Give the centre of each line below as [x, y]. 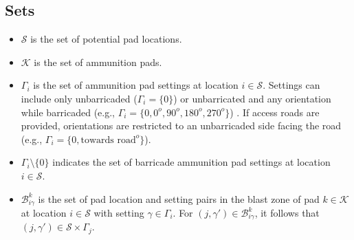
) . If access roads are [275, 112]
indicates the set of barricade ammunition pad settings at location [191, 162]
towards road [108, 140]
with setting [119, 212]
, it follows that [287, 212]
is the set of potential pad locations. [106, 39]
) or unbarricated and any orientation [252, 98]
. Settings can [291, 85]
